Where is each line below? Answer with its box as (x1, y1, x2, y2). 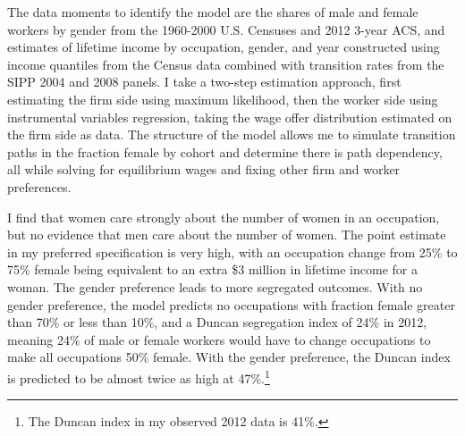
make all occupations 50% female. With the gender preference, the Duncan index (7, 348, 451, 366)
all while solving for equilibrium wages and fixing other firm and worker (7, 160, 401, 179)
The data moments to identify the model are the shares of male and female (7, 3, 418, 21)
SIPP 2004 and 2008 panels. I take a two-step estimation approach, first (7, 72, 402, 91)
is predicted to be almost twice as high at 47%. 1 (7, 365, 270, 387)
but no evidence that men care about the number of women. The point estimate (7, 225, 446, 244)
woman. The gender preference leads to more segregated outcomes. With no (7, 277, 423, 296)
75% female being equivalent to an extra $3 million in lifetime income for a (7, 260, 418, 279)
